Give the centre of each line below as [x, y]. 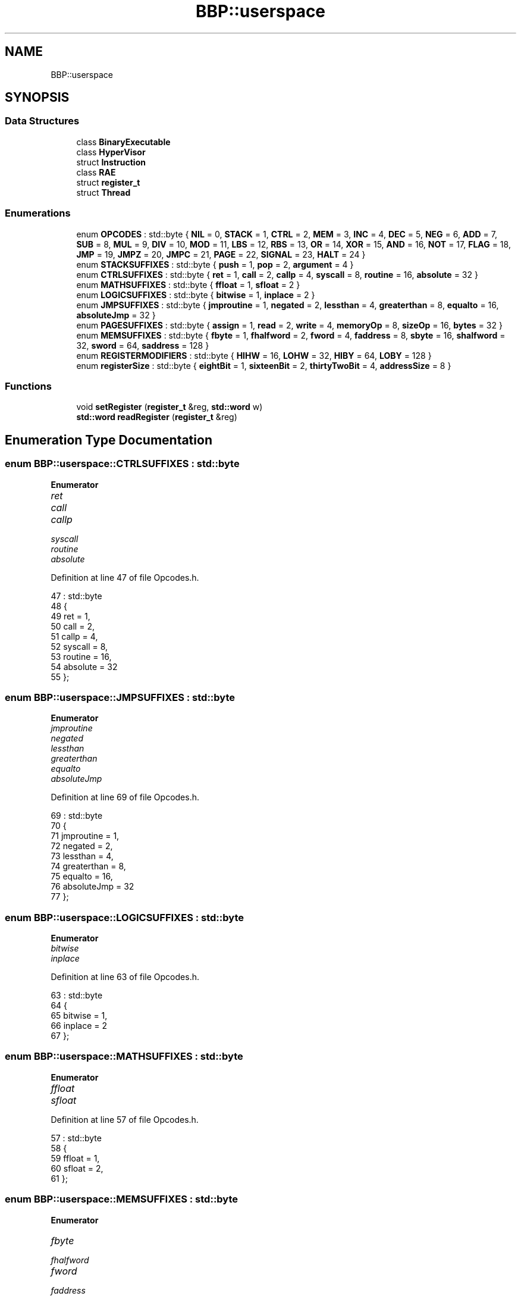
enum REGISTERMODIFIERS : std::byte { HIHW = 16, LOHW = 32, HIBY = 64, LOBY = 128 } [254, 355]
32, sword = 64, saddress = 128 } [143, 345]
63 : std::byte [77, 996]
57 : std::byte [76, 1138]
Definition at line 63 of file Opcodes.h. [125, 977]
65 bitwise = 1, [79, 1016]
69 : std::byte [77, 816]
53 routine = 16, [81, 656]
